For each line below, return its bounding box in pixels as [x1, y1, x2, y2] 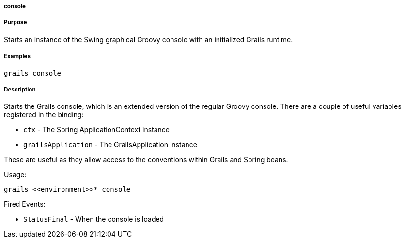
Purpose [4, 19, 27, 26]
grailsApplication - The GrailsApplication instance [23, 140, 197, 149]
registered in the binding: [4, 110, 84, 119]
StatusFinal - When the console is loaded [23, 215, 164, 224]
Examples [4, 53, 31, 60]
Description [4, 86, 36, 93]
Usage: [4, 170, 27, 179]
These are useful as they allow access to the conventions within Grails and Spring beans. [4, 155, 288, 164]
